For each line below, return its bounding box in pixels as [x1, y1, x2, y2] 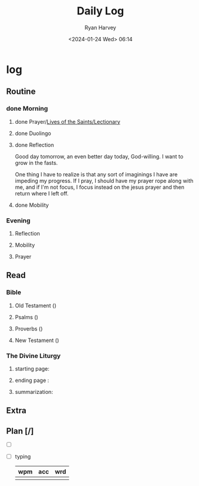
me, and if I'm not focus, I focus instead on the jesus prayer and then [14, 184, 185, 191]
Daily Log [76, 4, 124, 18]
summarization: [14, 388, 53, 395]
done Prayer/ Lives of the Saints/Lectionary [14, 118, 121, 125]
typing [14, 453, 31, 460]
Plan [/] [6, 426, 34, 436]
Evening [6, 216, 31, 225]
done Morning [6, 105, 48, 113]
